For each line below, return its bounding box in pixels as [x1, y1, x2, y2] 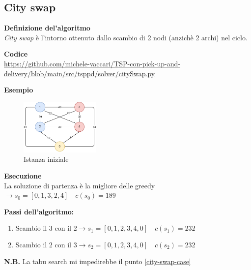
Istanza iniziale [24, 154, 69, 164]
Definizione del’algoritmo [4, 23, 90, 33]
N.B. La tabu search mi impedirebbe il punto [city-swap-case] [4, 256, 191, 266]
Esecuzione [4, 171, 42, 181]
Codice [4, 49, 28, 59]
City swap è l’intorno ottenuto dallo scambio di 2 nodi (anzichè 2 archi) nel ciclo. [4, 32, 248, 42]
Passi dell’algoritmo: [4, 206, 74, 216]
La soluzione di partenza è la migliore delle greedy [4, 180, 155, 190]
